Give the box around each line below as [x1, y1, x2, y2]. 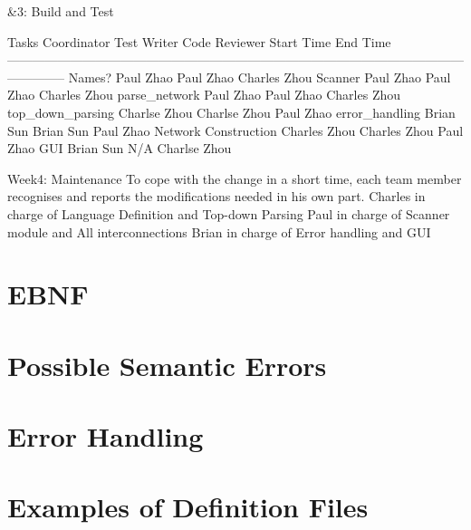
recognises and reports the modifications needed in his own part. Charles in [7, 187, 426, 206]
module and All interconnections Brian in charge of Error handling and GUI [7, 222, 431, 241]
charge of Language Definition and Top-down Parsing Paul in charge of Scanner [7, 204, 450, 223]
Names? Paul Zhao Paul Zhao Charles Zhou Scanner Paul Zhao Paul [68, 67, 451, 86]
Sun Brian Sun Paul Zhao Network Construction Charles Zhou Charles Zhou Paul [7, 120, 464, 140]
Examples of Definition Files [7, 488, 369, 525]
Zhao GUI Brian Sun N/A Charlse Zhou [7, 139, 232, 158]
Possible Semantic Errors [7, 346, 327, 383]
